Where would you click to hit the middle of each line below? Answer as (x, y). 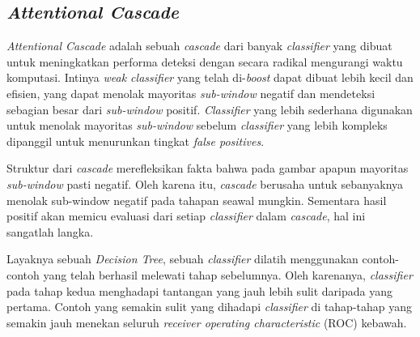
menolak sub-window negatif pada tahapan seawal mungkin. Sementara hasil (197, 200)
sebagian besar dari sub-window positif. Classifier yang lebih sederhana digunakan (210, 109)
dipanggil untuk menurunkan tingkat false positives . (136, 141)
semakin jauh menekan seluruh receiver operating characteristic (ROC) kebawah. (207, 322)
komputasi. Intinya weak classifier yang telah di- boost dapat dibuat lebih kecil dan (210, 77)
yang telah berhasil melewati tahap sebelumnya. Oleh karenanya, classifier (228, 274)
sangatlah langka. (50, 231)
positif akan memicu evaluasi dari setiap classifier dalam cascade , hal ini (186, 216)
